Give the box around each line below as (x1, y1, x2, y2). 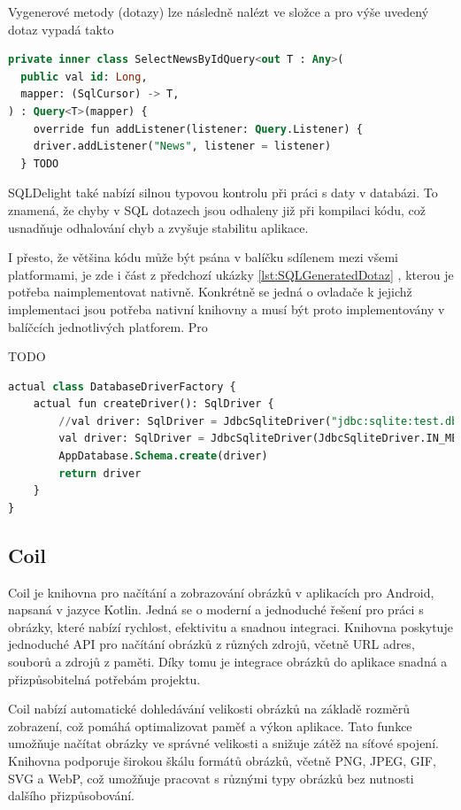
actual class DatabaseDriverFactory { (8, 380, 236, 393)
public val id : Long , (20, 70, 148, 83)
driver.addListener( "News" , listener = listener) (33, 140, 332, 153)
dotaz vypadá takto (8, 19, 114, 38)
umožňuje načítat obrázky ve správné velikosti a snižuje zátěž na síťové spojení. (8, 734, 439, 752)
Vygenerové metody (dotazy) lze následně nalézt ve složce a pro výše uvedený (8, 3, 429, 20)
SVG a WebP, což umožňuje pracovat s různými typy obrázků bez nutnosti (8, 768, 414, 787)
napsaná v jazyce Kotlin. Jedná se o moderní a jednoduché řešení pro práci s (8, 600, 424, 619)
